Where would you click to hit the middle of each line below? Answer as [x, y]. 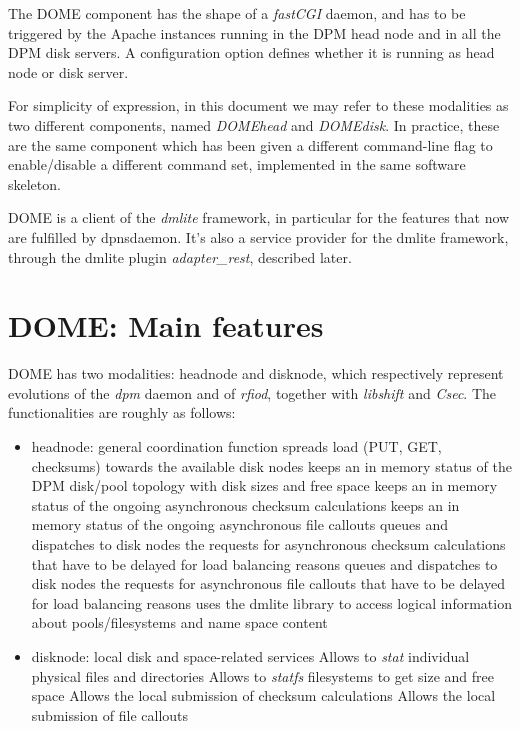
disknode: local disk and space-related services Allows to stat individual [250, 655]
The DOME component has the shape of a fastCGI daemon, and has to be [237, 13]
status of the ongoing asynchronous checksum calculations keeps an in [245, 504]
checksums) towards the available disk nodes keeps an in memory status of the [271, 465]
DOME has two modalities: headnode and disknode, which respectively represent [256, 373]
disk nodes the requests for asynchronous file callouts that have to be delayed [268, 583]
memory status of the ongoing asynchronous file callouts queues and [240, 524]
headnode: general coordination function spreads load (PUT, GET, [236, 446]
